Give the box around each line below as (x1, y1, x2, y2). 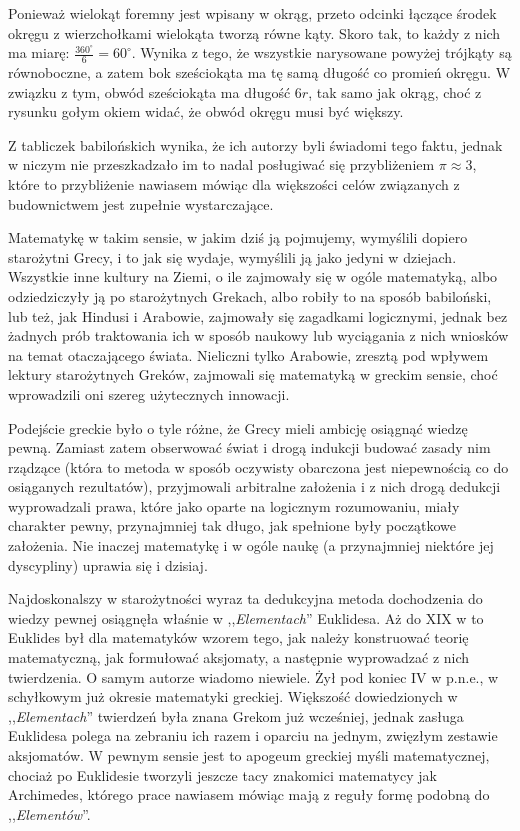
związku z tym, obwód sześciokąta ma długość (8, 81, 291, 102)
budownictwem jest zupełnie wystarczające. (8, 193, 274, 214)
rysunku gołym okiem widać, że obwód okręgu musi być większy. (8, 101, 404, 122)
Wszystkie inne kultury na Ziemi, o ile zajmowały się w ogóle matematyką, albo (8, 266, 498, 287)
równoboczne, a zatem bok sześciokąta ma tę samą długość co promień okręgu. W (8, 62, 511, 83)
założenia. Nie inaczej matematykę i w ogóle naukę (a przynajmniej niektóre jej (8, 535, 494, 556)
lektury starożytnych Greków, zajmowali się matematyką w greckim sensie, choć (8, 364, 498, 385)
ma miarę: (8, 42, 70, 63)
